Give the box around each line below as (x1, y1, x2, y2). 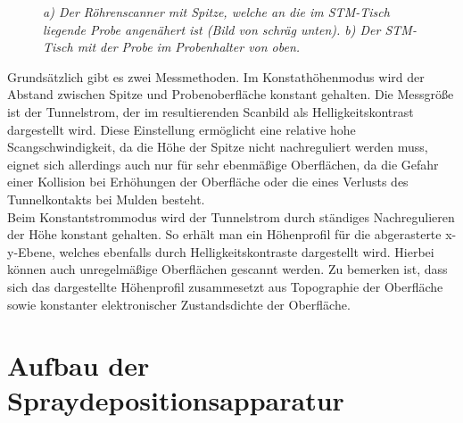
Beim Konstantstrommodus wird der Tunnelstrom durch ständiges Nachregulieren (7, 207, 455, 226)
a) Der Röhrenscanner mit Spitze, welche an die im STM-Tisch (43, 3, 390, 21)
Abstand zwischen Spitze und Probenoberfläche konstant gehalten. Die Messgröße (7, 85, 454, 104)
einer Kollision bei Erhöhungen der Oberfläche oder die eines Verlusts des (7, 172, 409, 191)
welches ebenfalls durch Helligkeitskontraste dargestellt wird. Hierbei (59, 242, 434, 261)
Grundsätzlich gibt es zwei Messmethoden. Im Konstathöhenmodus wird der (7, 67, 425, 86)
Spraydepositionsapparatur (7, 382, 344, 419)
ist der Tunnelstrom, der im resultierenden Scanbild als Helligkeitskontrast (7, 102, 414, 120)
